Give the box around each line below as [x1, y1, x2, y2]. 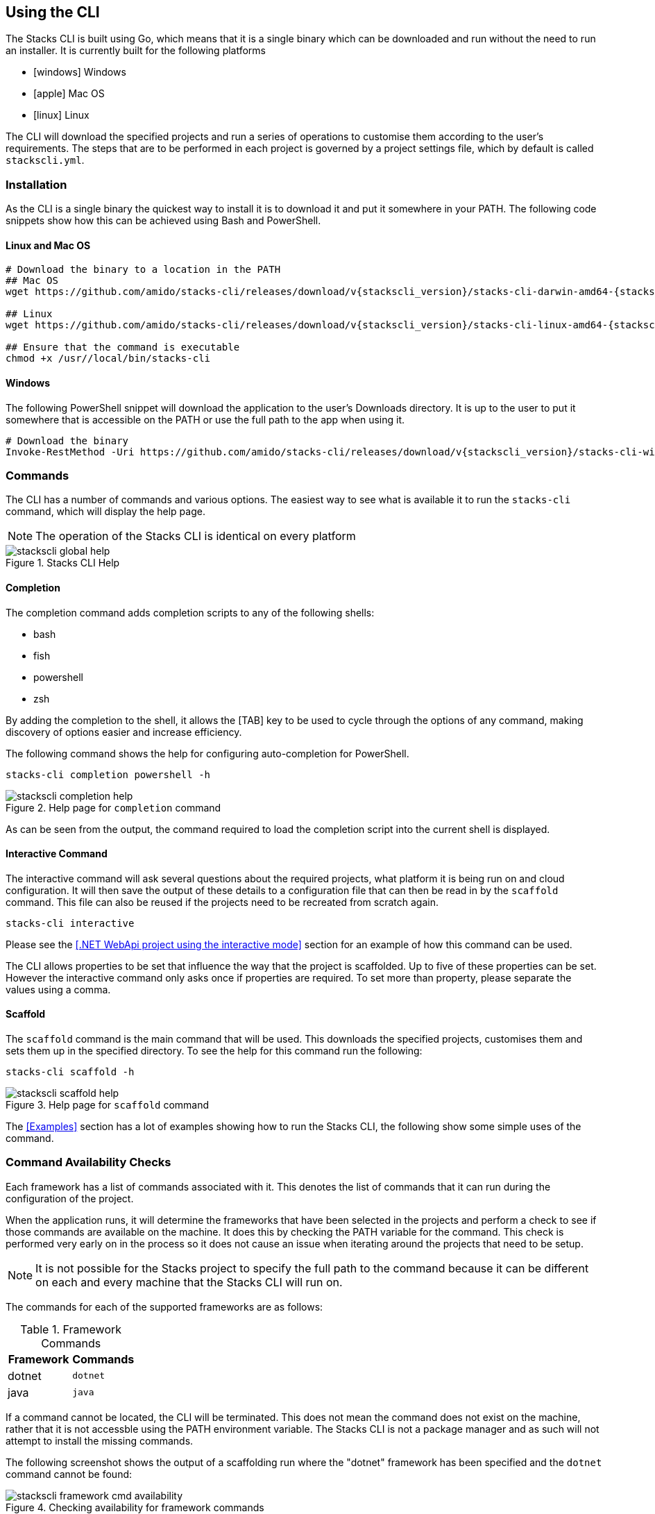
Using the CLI [6, 3, 100, 21]
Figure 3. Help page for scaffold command [6, 1099, 210, 1111]
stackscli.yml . [6, 154, 85, 167]
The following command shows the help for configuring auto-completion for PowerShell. [6, 747, 409, 759]
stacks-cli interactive [6, 917, 135, 929]
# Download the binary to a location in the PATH [6, 264, 281, 276]
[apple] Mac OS [33, 87, 105, 100]
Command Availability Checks [6, 1155, 171, 1170]
